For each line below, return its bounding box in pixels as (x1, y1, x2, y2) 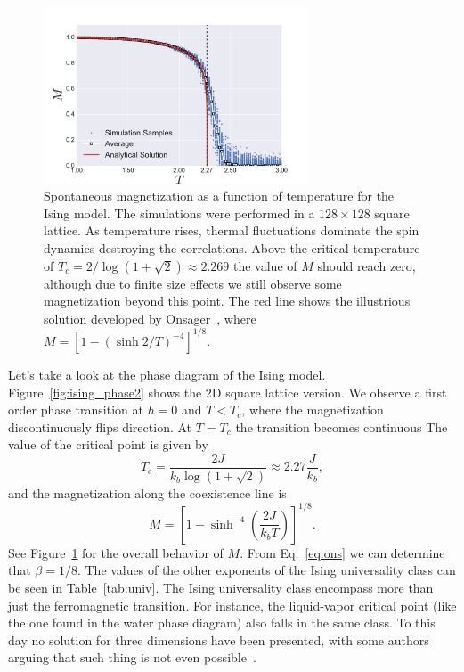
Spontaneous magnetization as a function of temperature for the (44, 186, 395, 205)
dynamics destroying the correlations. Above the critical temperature (44, 239, 420, 258)
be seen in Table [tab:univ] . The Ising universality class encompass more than (8, 578, 434, 597)
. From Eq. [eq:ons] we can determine (240, 543, 445, 561)
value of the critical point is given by (8, 435, 208, 454)
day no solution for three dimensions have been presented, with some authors (8, 630, 429, 649)
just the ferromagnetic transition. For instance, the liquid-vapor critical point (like (8, 595, 457, 614)
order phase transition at (8, 400, 143, 419)
